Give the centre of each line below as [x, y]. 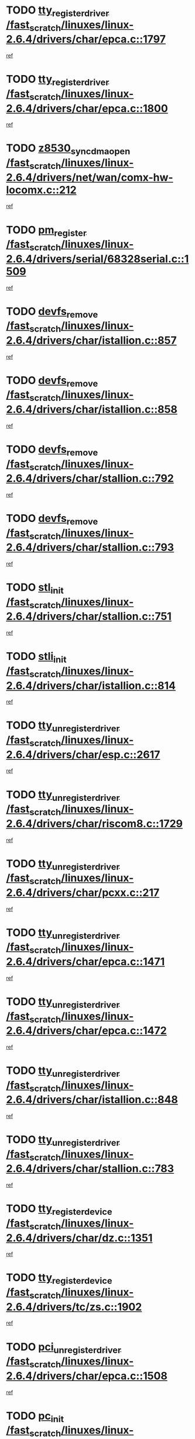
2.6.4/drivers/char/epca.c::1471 [85, 962]
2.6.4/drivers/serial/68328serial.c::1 [97, 259]
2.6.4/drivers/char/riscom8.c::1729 [95, 823]
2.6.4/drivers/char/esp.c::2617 [83, 754]
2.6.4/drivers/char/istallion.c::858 [92, 409]
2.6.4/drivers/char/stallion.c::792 [90, 478]
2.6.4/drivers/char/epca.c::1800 [87, 108]
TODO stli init [36, 658]
